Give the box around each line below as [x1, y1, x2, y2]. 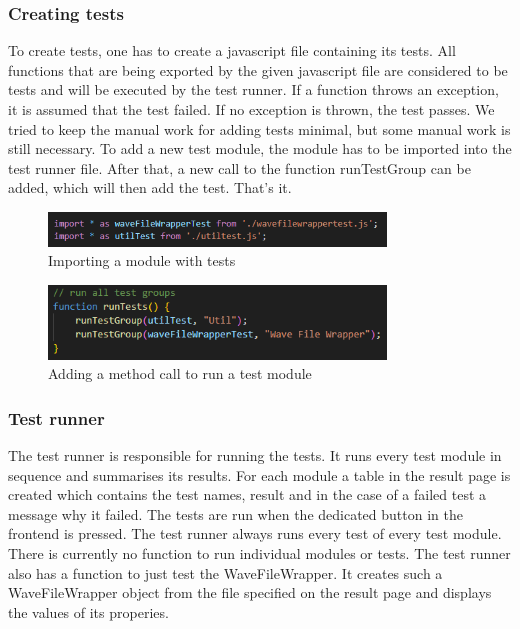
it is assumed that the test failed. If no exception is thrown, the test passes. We [8, 99, 495, 119]
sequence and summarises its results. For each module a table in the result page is [8, 464, 511, 485]
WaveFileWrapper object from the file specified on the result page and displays [8, 582, 492, 603]
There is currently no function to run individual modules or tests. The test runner [8, 542, 511, 563]
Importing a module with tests [48, 250, 236, 271]
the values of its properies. [8, 601, 169, 622]
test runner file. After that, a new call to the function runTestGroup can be [8, 157, 471, 178]
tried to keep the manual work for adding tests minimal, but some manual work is [8, 118, 511, 139]
